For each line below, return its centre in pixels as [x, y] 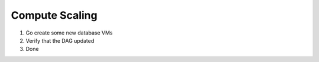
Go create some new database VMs [69, 33]
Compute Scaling [54, 15]
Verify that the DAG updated [60, 40]
